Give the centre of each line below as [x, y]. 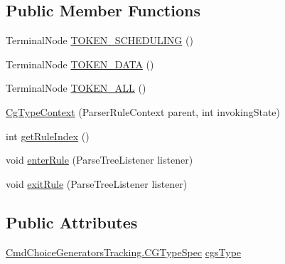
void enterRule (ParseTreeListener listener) [100, 160]
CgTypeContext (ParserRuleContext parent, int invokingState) [143, 111]
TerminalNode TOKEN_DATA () [80, 64]
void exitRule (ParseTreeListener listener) [97, 183]
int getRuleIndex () [48, 136]
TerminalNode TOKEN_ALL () [76, 88]
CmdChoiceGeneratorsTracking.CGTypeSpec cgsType [124, 252]
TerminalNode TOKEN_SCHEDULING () [100, 40]
